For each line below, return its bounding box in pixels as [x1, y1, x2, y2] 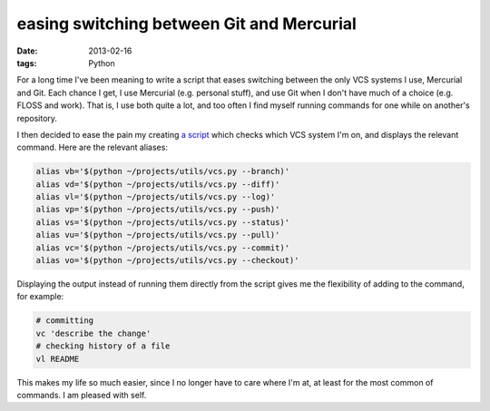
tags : [16, 57, 37, 68]
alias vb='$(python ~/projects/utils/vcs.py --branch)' [35, 166, 290, 177]
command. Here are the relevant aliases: [16, 142, 168, 153]
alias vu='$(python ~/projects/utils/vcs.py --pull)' [35, 230, 280, 240]
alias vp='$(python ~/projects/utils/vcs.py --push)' [35, 204, 280, 215]
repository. [16, 113, 58, 123]
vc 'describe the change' [35, 328, 152, 338]
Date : [16, 45, 38, 56]
